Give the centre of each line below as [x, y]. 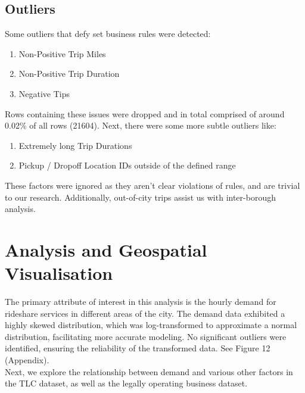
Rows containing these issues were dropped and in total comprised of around [145, 113]
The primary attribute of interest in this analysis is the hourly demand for [141, 302]
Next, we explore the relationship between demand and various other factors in [149, 371]
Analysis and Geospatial [106, 249]
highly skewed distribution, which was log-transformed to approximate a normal [151, 325]
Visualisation [59, 273]
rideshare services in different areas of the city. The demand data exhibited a [145, 313]
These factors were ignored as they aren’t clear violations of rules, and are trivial [152, 185]
